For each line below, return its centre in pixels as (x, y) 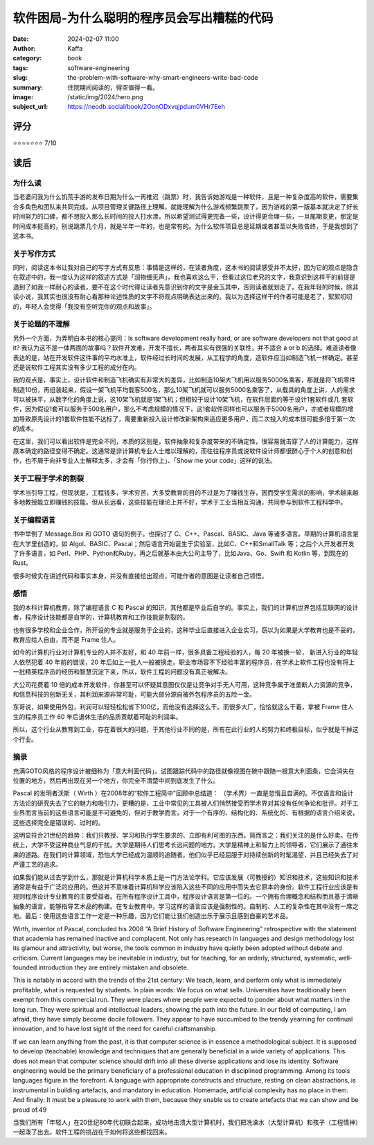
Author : (24, 48)
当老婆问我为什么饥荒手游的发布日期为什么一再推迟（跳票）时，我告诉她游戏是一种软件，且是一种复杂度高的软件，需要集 (186, 197)
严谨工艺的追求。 (37, 865)
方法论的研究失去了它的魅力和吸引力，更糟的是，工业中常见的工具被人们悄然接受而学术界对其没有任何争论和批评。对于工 (186, 803)
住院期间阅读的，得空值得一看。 (113, 87)
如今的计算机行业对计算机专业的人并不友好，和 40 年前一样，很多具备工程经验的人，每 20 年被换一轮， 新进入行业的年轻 (185, 652)
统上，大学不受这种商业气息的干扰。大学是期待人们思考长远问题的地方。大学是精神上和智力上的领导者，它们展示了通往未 (186, 845)
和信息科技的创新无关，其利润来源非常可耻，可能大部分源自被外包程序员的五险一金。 (134, 694)
